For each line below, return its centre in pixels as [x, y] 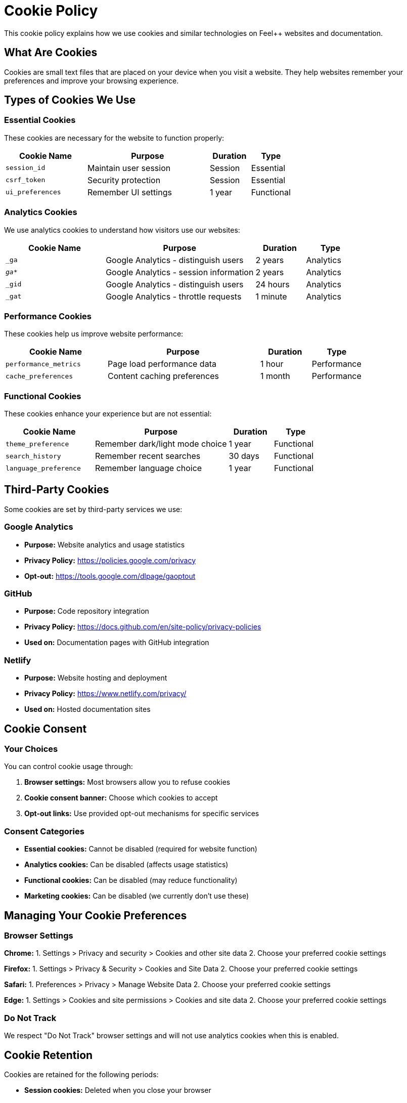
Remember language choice [149, 468]
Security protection [124, 180]
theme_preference [37, 444]
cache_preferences [39, 376]
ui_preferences [33, 192]
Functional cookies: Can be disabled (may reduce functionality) [131, 880]
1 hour [272, 364]
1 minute [271, 296]
